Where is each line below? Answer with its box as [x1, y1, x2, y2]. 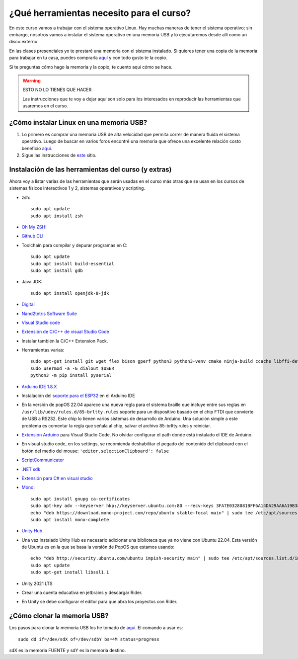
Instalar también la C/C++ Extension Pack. [21, 338, 108, 344]
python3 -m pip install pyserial [30, 373, 112, 378]
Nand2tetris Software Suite [21, 311, 77, 317]
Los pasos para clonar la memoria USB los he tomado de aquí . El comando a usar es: [9, 625, 183, 631]
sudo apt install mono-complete [30, 517, 109, 522]
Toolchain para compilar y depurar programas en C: [21, 242, 128, 248]
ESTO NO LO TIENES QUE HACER [22, 87, 92, 93]
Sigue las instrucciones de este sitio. [21, 152, 97, 159]
